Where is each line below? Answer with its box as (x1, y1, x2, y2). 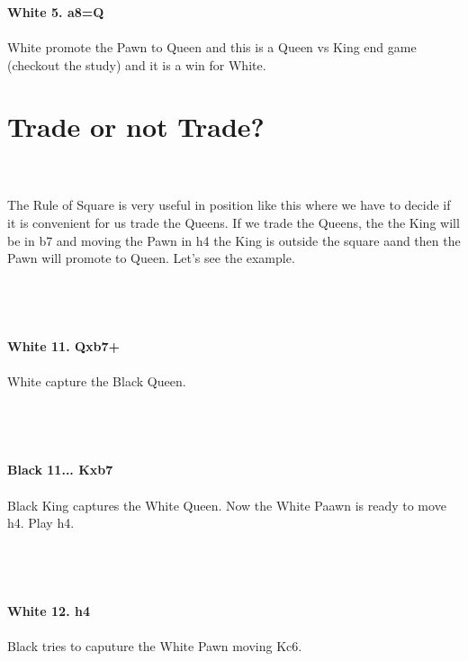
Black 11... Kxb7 (7, 460, 113, 479)
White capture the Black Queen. (7, 372, 186, 391)
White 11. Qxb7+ (7, 337, 121, 356)
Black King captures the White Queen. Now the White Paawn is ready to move (7, 495, 446, 514)
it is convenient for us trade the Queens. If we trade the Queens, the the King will (7, 213, 460, 232)
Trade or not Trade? (7, 108, 265, 145)
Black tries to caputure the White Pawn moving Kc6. (7, 637, 302, 656)
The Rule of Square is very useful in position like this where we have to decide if (7, 195, 451, 214)
